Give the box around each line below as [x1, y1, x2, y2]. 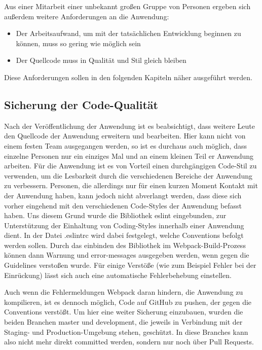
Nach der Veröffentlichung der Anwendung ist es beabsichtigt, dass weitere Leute [4, 120, 255, 131]
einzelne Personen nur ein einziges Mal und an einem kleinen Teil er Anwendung [4, 150, 254, 161]
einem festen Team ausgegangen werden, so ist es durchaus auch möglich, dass [4, 140, 247, 151]
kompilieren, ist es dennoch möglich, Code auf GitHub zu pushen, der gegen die [4, 296, 252, 307]
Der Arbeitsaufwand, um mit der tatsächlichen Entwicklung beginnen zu [16, 28, 241, 39]
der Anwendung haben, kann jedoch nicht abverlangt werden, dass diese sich [4, 190, 242, 200]
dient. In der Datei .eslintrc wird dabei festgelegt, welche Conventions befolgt [4, 230, 244, 240]
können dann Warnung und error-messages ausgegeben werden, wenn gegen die [4, 250, 249, 260]
